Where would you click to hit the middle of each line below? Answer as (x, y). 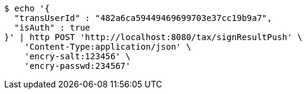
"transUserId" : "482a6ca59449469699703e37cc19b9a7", (143, 18)
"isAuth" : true (52, 28)
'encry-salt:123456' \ (77, 56)
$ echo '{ (27, 8)
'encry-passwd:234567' (77, 66)
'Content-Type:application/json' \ (108, 47)
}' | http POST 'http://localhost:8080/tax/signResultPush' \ (153, 37)
